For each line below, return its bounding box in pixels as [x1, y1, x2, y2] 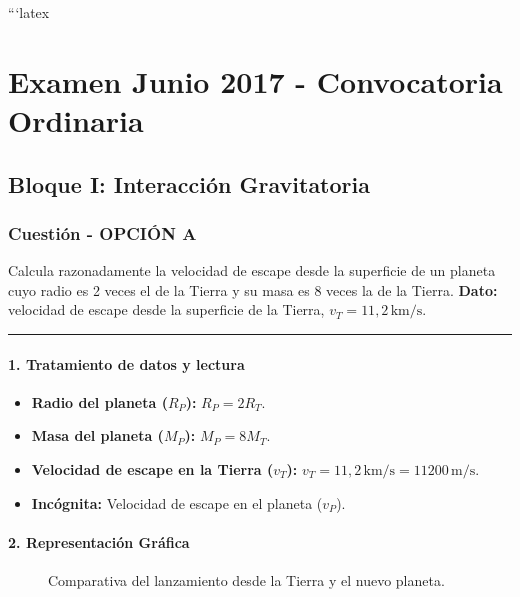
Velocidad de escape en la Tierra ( [31, 458, 274, 479]
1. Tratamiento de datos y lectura [8, 353, 245, 374]
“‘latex [8, 2, 50, 22]
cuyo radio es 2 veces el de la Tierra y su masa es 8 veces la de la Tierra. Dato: [8, 279, 498, 300]
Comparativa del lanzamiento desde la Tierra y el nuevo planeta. [48, 569, 445, 590]
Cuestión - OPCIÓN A [8, 220, 197, 245]
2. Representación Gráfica [8, 531, 190, 552]
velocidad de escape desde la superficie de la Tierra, [8, 299, 325, 320]
